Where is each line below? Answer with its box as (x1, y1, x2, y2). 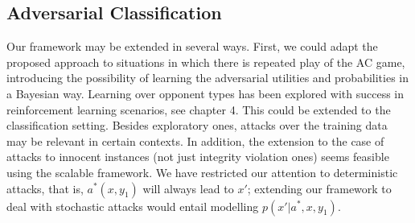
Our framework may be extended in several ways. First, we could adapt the (6, 38, 378, 55)
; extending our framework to (247, 180, 392, 196)
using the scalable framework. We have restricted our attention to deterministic (6, 163, 398, 180)
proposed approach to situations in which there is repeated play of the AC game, (6, 53, 405, 70)
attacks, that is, (6, 180, 84, 196)
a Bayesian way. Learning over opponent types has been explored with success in (6, 85, 405, 101)
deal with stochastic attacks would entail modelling (6, 197, 259, 214)
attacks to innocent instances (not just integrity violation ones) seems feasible (6, 148, 389, 165)
